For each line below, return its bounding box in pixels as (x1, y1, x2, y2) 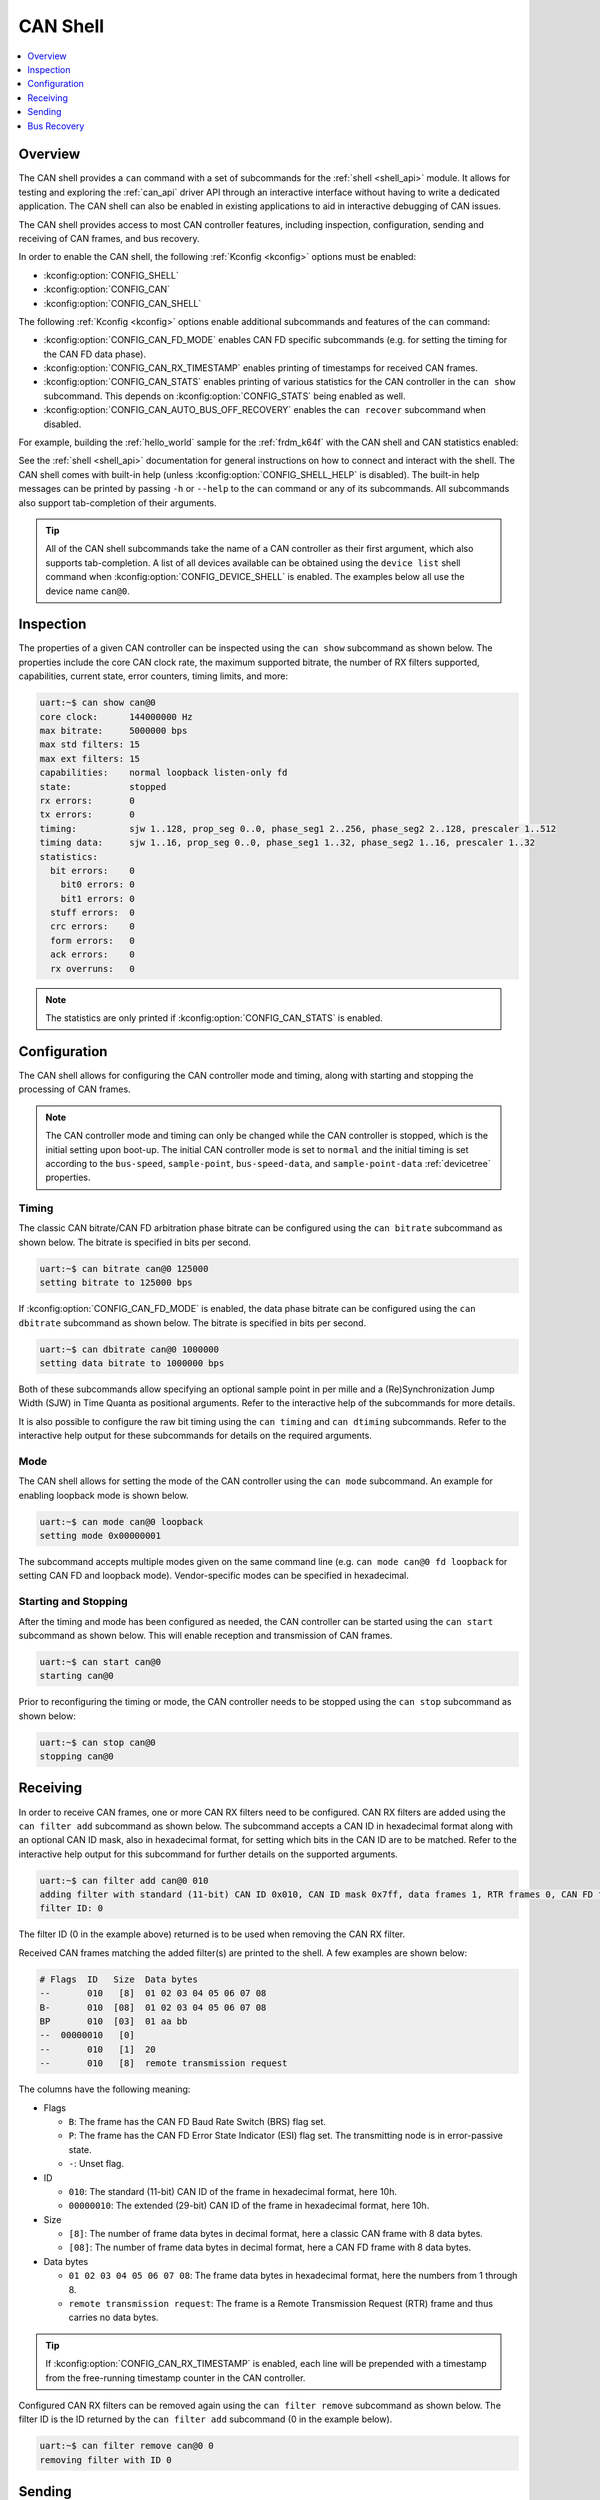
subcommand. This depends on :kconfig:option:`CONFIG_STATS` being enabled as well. (43, 390, 406, 402)
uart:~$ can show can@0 (39, 697, 157, 709)
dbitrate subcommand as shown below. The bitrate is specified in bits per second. (18, 1316, 367, 1329)
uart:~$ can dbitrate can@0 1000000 (39, 1343, 220, 1355)
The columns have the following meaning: (18, 2083, 191, 2095)
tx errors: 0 (39, 809, 135, 820)
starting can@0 (39, 1670, 114, 1682)
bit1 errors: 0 (60, 893, 135, 904)
